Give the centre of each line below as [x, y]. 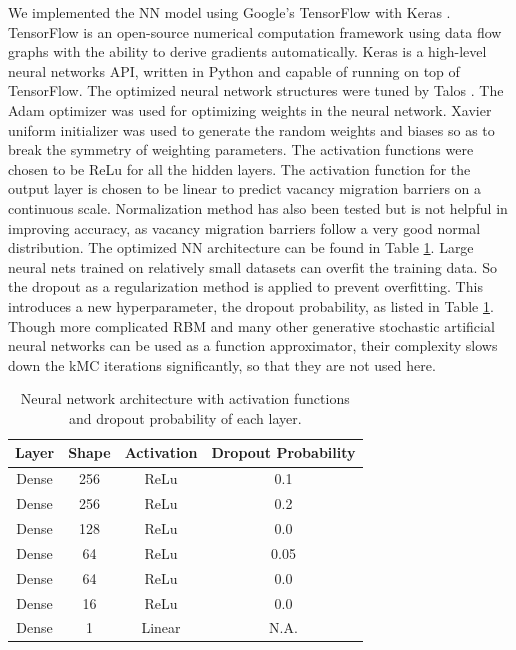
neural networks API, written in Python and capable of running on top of [234, 70]
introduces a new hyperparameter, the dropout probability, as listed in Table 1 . [251, 305]
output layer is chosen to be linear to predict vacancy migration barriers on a [245, 188]
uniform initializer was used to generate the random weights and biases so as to [251, 129]
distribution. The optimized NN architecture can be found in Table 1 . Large [241, 247]
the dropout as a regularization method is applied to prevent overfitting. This [245, 286]
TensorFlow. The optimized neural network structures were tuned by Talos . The [256, 90]
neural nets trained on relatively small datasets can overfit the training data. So [252, 266]
